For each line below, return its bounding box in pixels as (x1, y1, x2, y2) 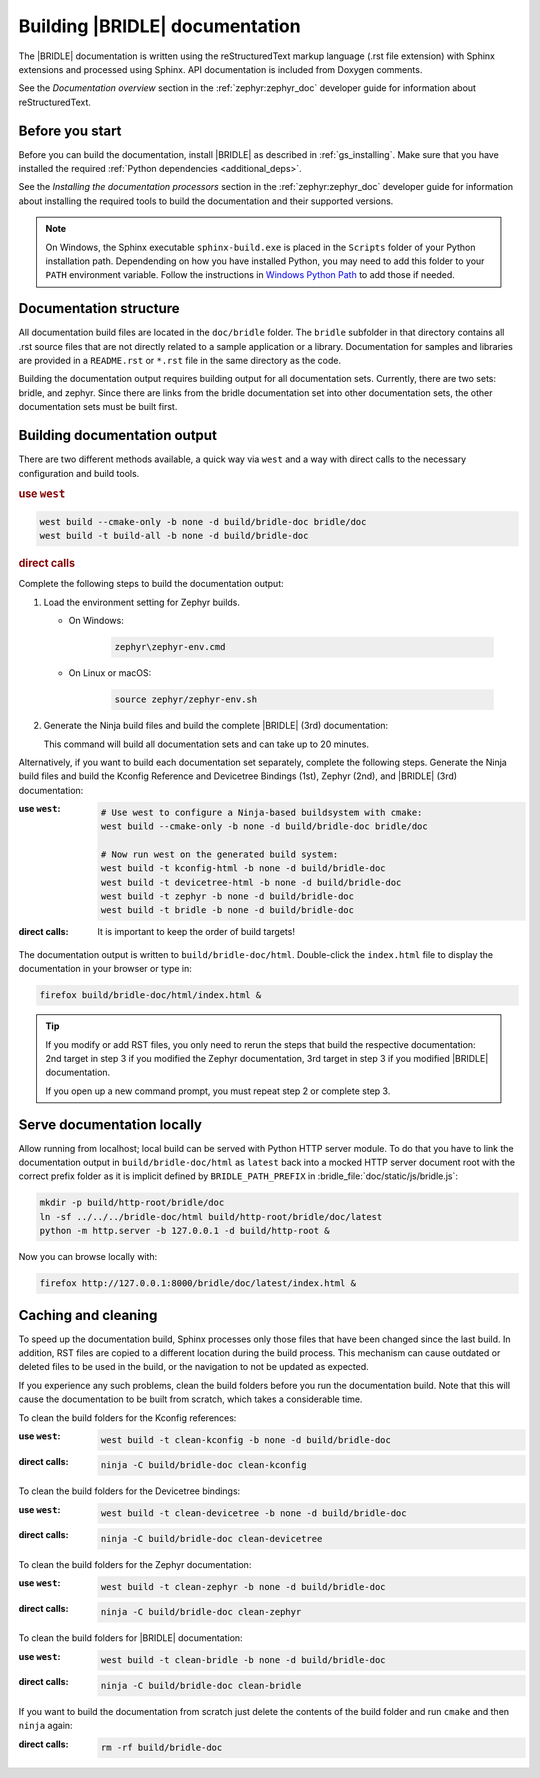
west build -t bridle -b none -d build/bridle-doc (100, 905, 355, 916)
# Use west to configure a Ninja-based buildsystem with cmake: (100, 806, 423, 818)
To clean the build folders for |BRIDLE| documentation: (18, 1632, 244, 1644)
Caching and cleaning (18, 1306, 158, 1324)
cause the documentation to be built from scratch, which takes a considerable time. (18, 1393, 363, 1405)
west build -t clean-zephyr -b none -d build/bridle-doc (100, 1581, 386, 1592)
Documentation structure (18, 300, 180, 317)
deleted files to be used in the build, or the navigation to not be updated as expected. (18, 1361, 369, 1373)
